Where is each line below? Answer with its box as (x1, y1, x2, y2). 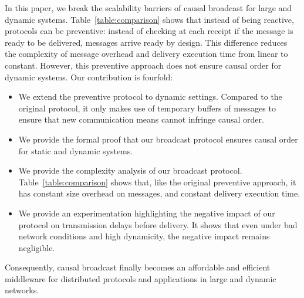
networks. (5, 284, 39, 296)
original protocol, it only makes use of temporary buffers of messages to (18, 101, 276, 114)
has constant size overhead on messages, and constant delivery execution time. (18, 187, 300, 199)
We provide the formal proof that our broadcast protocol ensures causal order (18, 133, 298, 145)
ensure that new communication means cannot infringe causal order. (18, 113, 264, 126)
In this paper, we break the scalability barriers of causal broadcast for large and (5, 2, 292, 13)
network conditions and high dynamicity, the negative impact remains (18, 230, 270, 242)
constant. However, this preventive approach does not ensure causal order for (5, 59, 282, 71)
